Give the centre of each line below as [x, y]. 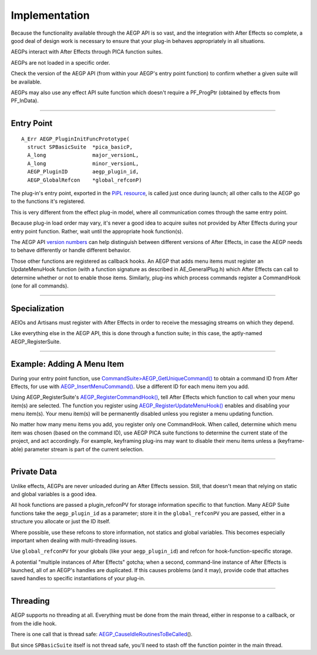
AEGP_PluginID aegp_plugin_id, [83, 172]
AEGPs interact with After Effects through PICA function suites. [87, 52]
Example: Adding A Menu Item [68, 364]
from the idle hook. [34, 623]
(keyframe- [291, 441]
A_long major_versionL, [83, 155]
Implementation [50, 15]
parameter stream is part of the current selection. [84, 449]
